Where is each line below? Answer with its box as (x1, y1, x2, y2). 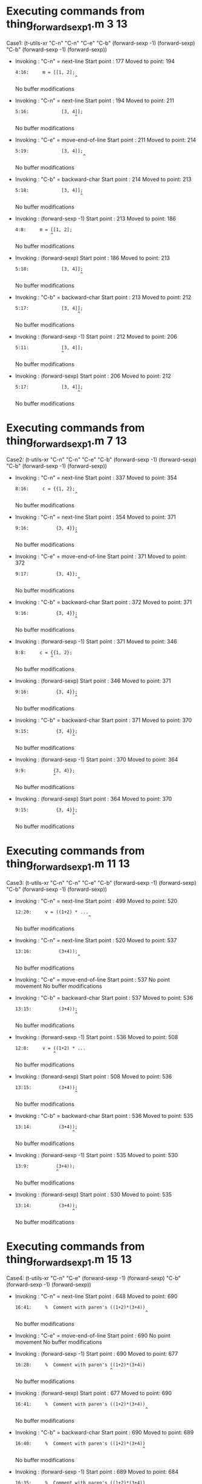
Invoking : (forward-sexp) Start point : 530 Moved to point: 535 (15, 1190, 172, 1198)
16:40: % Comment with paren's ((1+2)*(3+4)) (15, 1440, 146, 1447)
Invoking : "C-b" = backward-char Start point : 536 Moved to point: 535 (15, 1112, 194, 1119)
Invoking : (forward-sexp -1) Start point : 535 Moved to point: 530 (15, 1151, 178, 1158)
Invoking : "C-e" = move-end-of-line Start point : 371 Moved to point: (15, 553, 187, 560)
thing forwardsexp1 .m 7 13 (6, 434, 127, 450)
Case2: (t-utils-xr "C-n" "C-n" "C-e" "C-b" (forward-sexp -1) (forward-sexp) (6, 456, 197, 464)
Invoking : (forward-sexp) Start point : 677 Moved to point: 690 (15, 1390, 172, 1397)
